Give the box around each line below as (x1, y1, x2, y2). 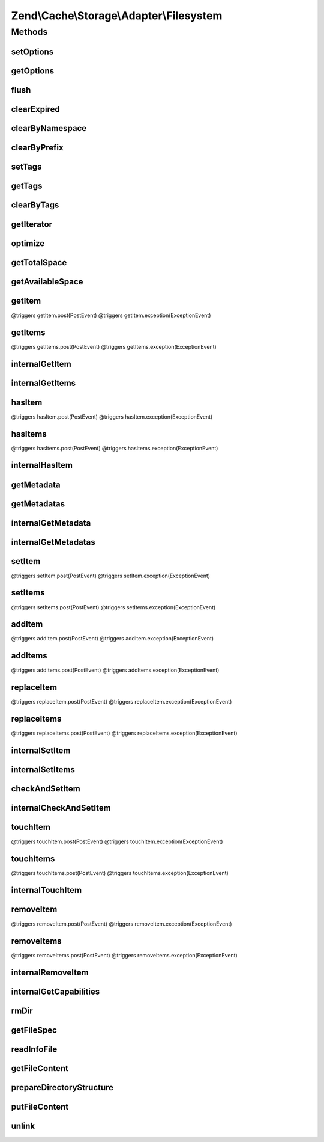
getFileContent (11, 1063, 68, 1073)
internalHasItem (11, 460, 73, 470)
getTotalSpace (11, 257, 67, 268)
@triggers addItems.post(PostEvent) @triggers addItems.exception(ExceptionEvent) (11, 666, 220, 674)
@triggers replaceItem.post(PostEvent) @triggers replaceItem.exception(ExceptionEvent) (11, 698, 232, 705)
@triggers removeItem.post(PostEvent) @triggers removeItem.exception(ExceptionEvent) (11, 920, 232, 927)
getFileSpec (11, 1025, 57, 1035)
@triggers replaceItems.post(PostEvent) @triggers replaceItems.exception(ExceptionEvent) (11, 729, 238, 737)
